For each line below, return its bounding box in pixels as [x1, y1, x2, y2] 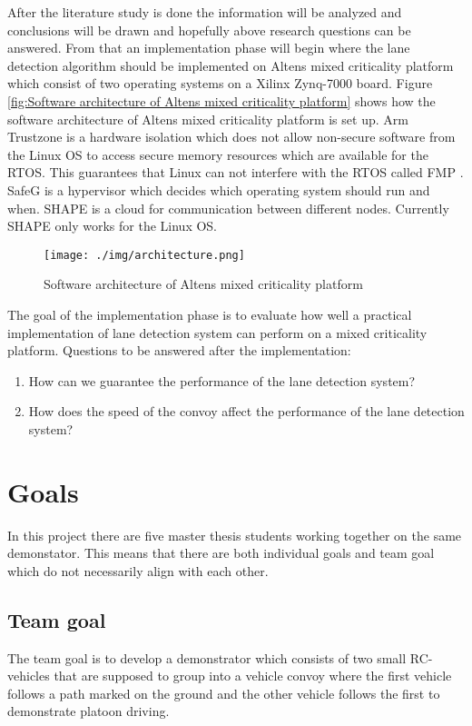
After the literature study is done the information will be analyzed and [7, 3, 402, 21]
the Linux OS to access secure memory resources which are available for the [7, 144, 428, 164]
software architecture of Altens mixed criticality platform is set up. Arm [7, 109, 408, 128]
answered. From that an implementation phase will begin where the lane [7, 38, 410, 57]
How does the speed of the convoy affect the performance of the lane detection [28, 402, 465, 421]
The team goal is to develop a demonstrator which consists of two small [7, 648, 407, 667]
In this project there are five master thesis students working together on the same [7, 525, 462, 544]
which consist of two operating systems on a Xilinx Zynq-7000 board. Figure [7, 74, 433, 93]
